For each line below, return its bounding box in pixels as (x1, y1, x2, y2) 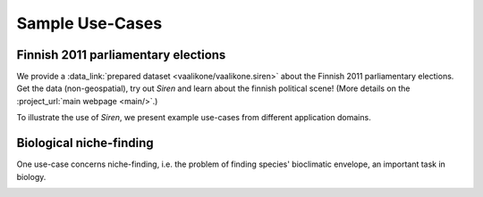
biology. (16, 171, 47, 182)
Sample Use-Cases (16, 13, 163, 33)
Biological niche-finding (16, 135, 154, 151)
